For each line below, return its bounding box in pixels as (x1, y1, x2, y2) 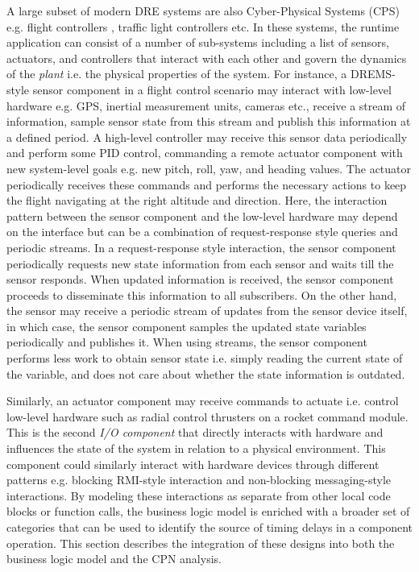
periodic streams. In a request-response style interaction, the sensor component (6, 238, 396, 255)
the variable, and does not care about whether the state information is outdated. (6, 365, 405, 382)
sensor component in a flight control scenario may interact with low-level (32, 81, 392, 97)
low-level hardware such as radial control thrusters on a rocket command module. (6, 408, 409, 425)
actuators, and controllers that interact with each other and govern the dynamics (6, 49, 407, 66)
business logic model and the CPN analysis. (6, 550, 222, 567)
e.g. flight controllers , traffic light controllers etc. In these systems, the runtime (6, 18, 400, 35)
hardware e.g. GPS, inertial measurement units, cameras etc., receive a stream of (6, 97, 406, 114)
